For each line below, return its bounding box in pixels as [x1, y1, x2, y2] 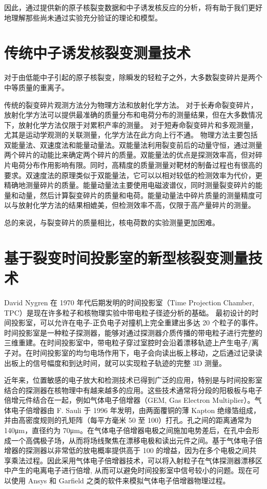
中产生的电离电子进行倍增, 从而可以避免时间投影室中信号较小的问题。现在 [4, 465, 253, 476]
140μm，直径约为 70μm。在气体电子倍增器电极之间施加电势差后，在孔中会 [4, 425, 252, 436]
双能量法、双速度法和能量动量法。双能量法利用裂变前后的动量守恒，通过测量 [4, 139, 262, 150]
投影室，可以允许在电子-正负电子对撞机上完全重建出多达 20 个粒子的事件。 [11, 317, 262, 328]
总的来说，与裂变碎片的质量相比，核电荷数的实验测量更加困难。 [4, 217, 219, 228]
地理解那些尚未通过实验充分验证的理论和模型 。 [4, 12, 162, 23]
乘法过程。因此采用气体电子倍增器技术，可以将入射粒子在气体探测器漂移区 [11, 455, 262, 465]
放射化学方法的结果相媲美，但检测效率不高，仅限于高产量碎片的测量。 [18, 200, 255, 210]
